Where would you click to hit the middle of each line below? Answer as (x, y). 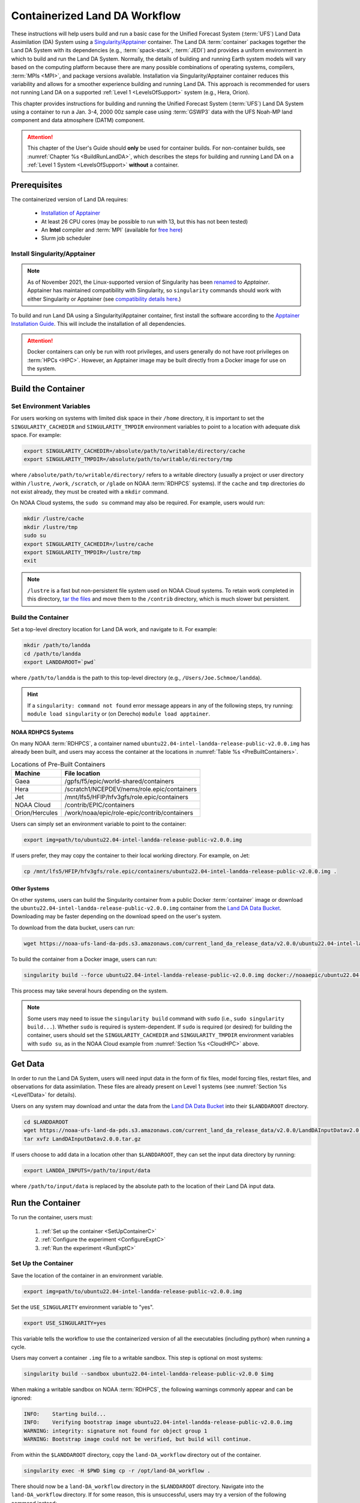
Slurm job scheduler (66, 238)
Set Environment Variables (51, 406)
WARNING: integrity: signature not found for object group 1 (115, 1431)
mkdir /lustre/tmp (51, 527)
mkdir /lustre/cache (54, 519)
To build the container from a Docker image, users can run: (84, 959)
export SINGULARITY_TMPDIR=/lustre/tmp (82, 552)
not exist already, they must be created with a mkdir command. (90, 492)
